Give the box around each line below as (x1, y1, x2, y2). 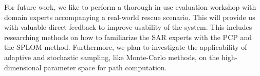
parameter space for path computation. (44, 62, 167, 72)
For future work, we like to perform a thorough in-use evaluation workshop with (4, 2, 256, 12)
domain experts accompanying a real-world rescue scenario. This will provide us (4, 11, 255, 22)
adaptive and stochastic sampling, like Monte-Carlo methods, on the (4, 51, 219, 62)
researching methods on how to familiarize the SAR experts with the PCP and (4, 31, 252, 42)
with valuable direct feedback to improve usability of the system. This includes (4, 22, 252, 32)
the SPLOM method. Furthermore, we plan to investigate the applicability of (4, 42, 247, 52)
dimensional (4, 62, 42, 72)
